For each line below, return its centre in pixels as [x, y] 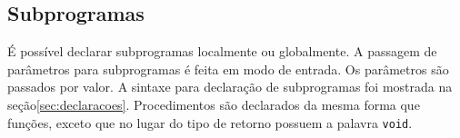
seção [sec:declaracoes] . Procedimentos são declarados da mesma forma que [214, 104]
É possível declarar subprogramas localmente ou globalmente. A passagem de [222, 51]
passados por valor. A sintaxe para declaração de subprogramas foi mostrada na [230, 87]
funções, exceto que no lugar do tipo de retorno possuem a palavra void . [210, 122]
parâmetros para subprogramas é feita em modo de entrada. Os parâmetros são [228, 69]
